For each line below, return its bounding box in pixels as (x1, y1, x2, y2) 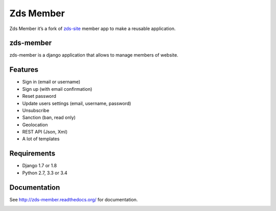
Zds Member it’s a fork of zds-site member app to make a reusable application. (9, 25, 176, 32)
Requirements (9, 149, 56, 158)
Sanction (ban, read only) (22, 115, 76, 121)
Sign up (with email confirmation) (22, 86, 93, 92)
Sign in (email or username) (22, 79, 81, 85)
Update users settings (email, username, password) (22, 100, 131, 107)
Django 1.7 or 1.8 (22, 163, 57, 169)
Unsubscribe (22, 107, 50, 113)
